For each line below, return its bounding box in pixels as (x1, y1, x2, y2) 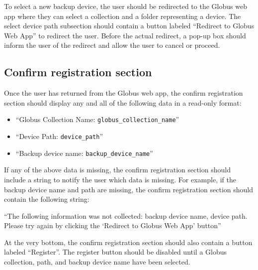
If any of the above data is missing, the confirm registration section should (4, 164, 231, 175)
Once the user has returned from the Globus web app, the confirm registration (4, 88, 243, 98)
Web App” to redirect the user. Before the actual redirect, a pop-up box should (4, 30, 246, 40)
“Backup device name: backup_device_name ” (15, 147, 153, 158)
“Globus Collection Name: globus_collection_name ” (15, 114, 179, 125)
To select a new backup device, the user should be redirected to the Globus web (4, 1, 247, 11)
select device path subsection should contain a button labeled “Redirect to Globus (4, 20, 255, 31)
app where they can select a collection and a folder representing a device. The (4, 10, 241, 21)
